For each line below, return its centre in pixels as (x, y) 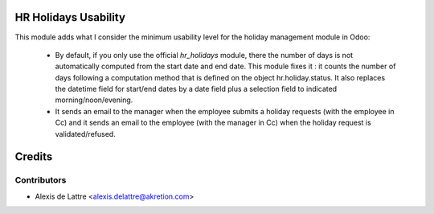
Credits (34, 157)
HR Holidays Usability (70, 17)
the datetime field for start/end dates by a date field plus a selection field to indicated (196, 89)
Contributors (41, 180)
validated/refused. (85, 134)
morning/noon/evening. (94, 100)
